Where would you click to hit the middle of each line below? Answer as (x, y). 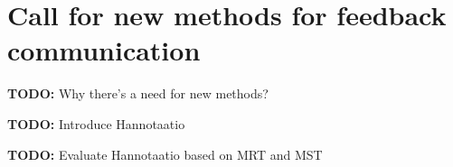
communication (104, 50)
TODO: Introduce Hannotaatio (96, 123)
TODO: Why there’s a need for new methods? (138, 93)
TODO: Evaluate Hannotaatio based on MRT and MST (165, 154)
